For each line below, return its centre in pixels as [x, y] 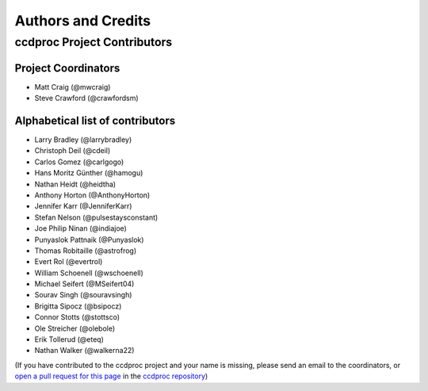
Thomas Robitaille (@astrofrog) [86, 251]
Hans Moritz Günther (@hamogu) [89, 173]
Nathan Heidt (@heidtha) [75, 184]
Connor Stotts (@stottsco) [77, 317]
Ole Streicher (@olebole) [75, 328]
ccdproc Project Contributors [94, 42]
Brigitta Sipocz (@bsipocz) [78, 306]
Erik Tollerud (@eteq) [69, 339]
